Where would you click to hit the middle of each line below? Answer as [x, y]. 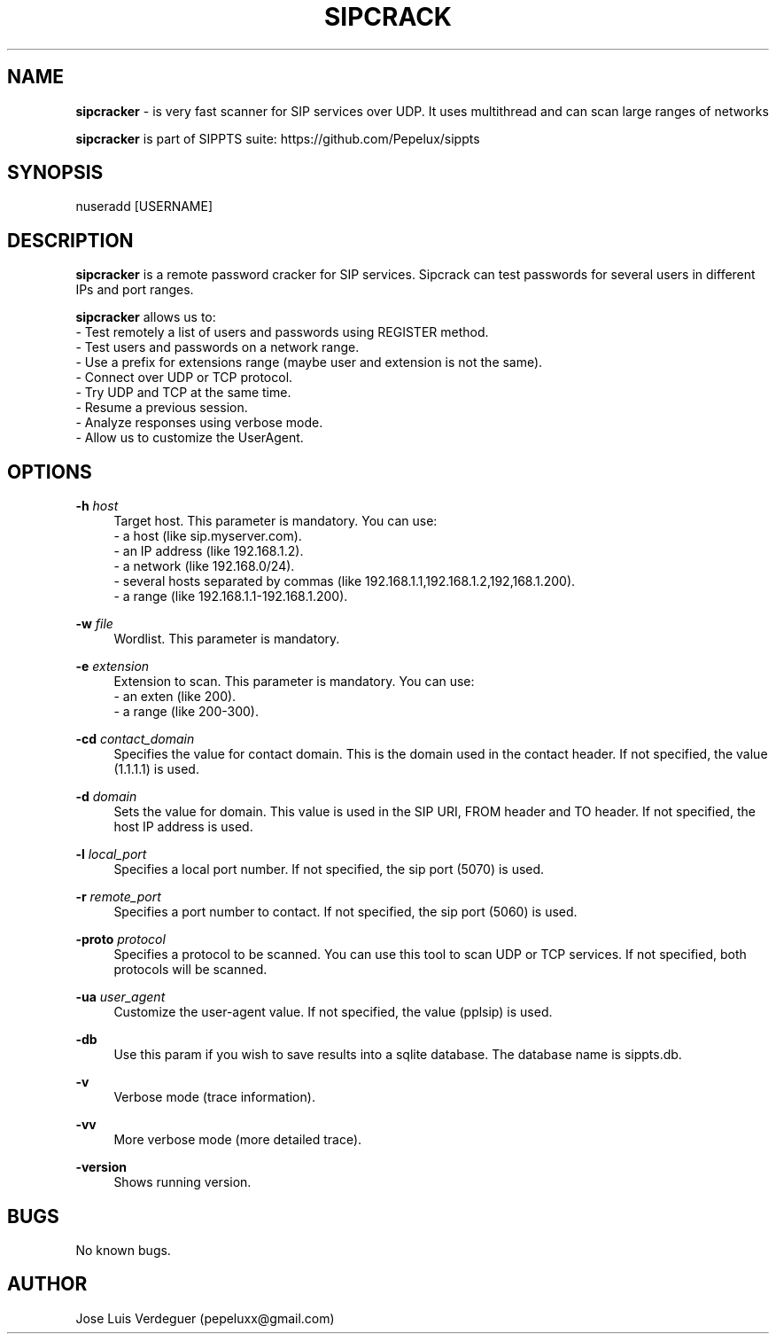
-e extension [113, 667]
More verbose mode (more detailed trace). [238, 1140]
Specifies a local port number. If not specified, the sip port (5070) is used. [329, 869]
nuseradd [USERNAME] [144, 207]
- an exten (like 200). [175, 697]
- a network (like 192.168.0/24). [204, 566]
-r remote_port [118, 897]
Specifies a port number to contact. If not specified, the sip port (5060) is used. [345, 912]
